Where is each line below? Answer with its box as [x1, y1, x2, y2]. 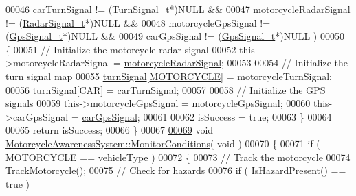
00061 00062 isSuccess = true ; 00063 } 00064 [143, 109, 332, 123]
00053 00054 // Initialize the [227, 56, 348, 70]
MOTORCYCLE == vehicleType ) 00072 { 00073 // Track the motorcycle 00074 [5, 149, 351, 164]
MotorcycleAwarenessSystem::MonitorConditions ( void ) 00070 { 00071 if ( [5, 136, 320, 150]
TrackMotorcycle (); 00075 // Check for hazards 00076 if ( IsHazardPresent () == [5, 163, 346, 177]
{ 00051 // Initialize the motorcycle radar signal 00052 [5, 42, 236, 56]
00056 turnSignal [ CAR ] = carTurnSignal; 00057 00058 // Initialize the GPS [5, 82, 326, 97]
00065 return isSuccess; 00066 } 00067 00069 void [5, 123, 214, 137]
